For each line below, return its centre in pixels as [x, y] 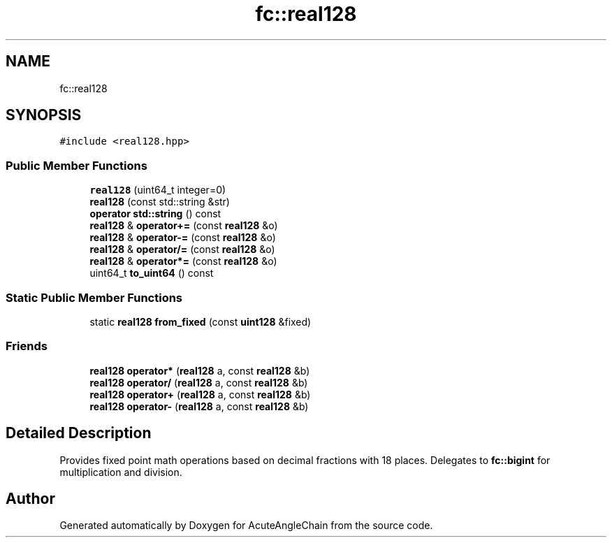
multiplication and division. [121, 472]
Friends [27, 346]
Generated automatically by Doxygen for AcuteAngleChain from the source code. [246, 526]
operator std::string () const [155, 214]
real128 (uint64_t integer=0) [158, 190]
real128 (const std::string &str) [160, 202]
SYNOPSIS [44, 115]
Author [30, 498]
